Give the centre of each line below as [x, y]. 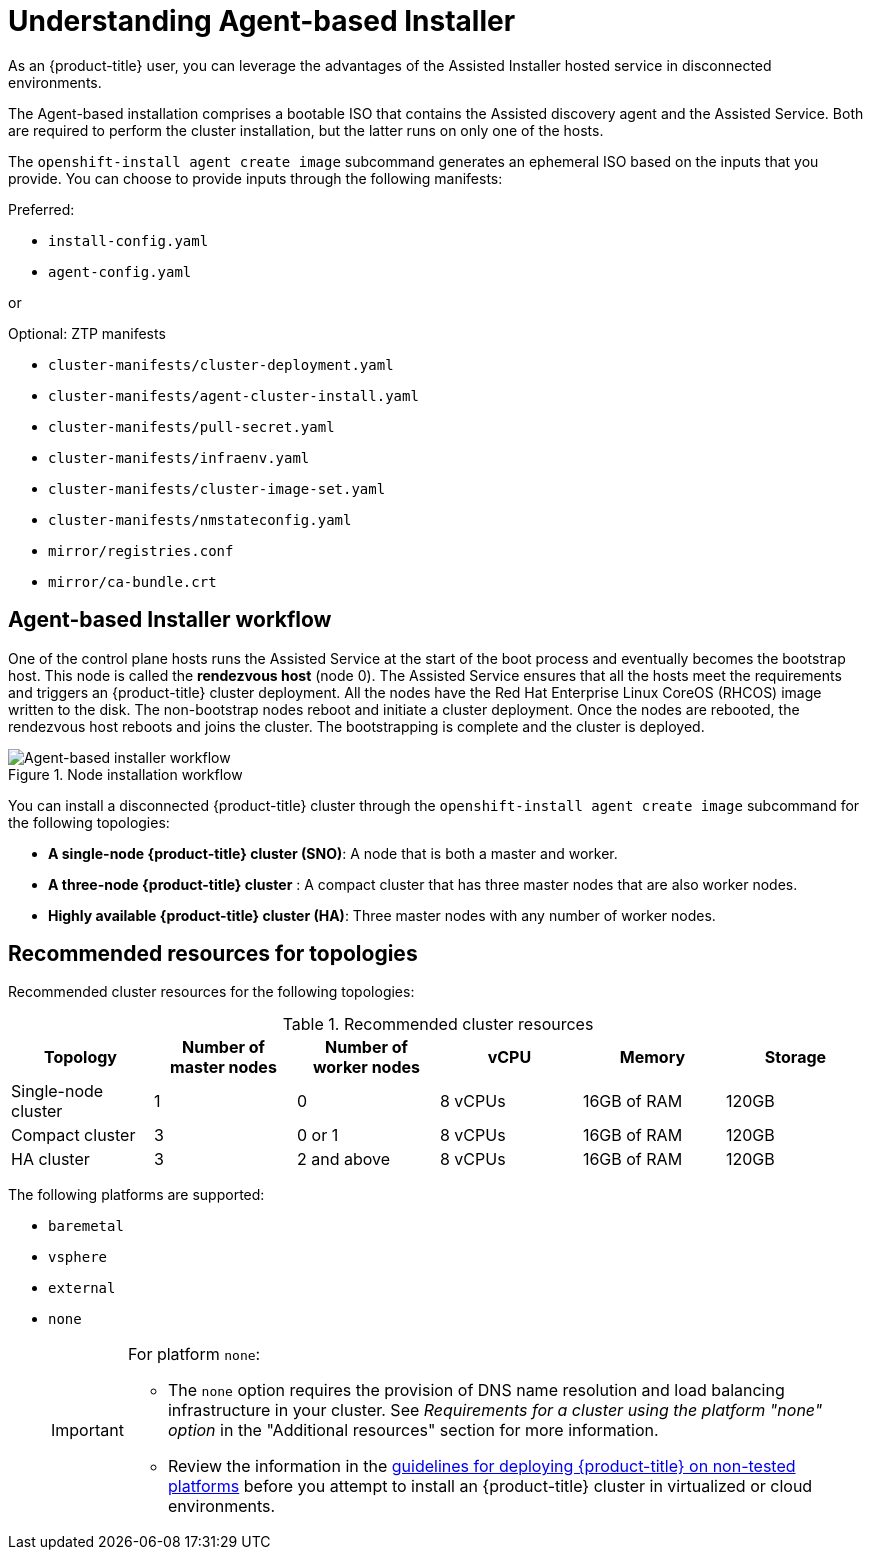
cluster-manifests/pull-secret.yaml [191, 426]
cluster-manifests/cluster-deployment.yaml [221, 364]
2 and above [343, 1159]
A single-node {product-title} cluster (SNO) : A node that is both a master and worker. [333, 853]
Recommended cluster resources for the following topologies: [211, 992]
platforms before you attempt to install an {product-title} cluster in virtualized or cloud [490, 1486]
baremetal [86, 1226]
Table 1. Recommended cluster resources [438, 1024]
